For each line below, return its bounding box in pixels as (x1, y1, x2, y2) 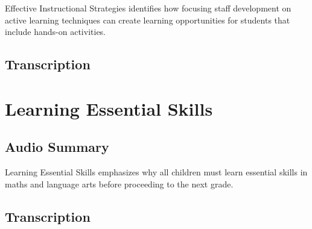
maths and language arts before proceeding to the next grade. (5, 177, 234, 190)
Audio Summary (5, 137, 109, 156)
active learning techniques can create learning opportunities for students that (5, 13, 290, 26)
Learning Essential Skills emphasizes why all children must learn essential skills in (5, 166, 308, 178)
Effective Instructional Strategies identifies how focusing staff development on (5, 2, 291, 14)
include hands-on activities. (5, 25, 106, 38)
